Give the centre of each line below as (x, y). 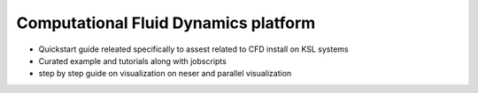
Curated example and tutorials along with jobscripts (133, 61)
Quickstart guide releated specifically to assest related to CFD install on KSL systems (193, 49)
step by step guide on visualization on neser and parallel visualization (165, 74)
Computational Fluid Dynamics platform (166, 23)
